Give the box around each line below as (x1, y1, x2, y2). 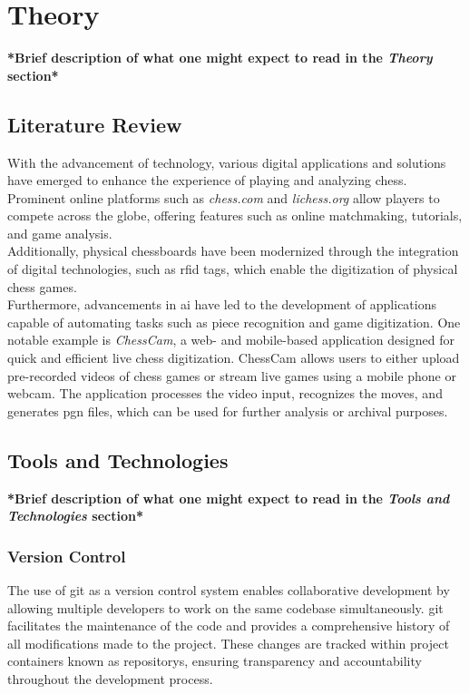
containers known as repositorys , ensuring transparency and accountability (7, 651, 422, 670)
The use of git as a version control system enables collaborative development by (7, 581, 450, 600)
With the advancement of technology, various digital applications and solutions (7, 152, 446, 171)
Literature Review (7, 110, 182, 138)
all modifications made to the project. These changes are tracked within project (7, 633, 449, 652)
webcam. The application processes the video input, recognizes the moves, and (7, 384, 443, 403)
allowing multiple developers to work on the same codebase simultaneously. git (7, 598, 444, 617)
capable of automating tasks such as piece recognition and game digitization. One (7, 312, 461, 331)
